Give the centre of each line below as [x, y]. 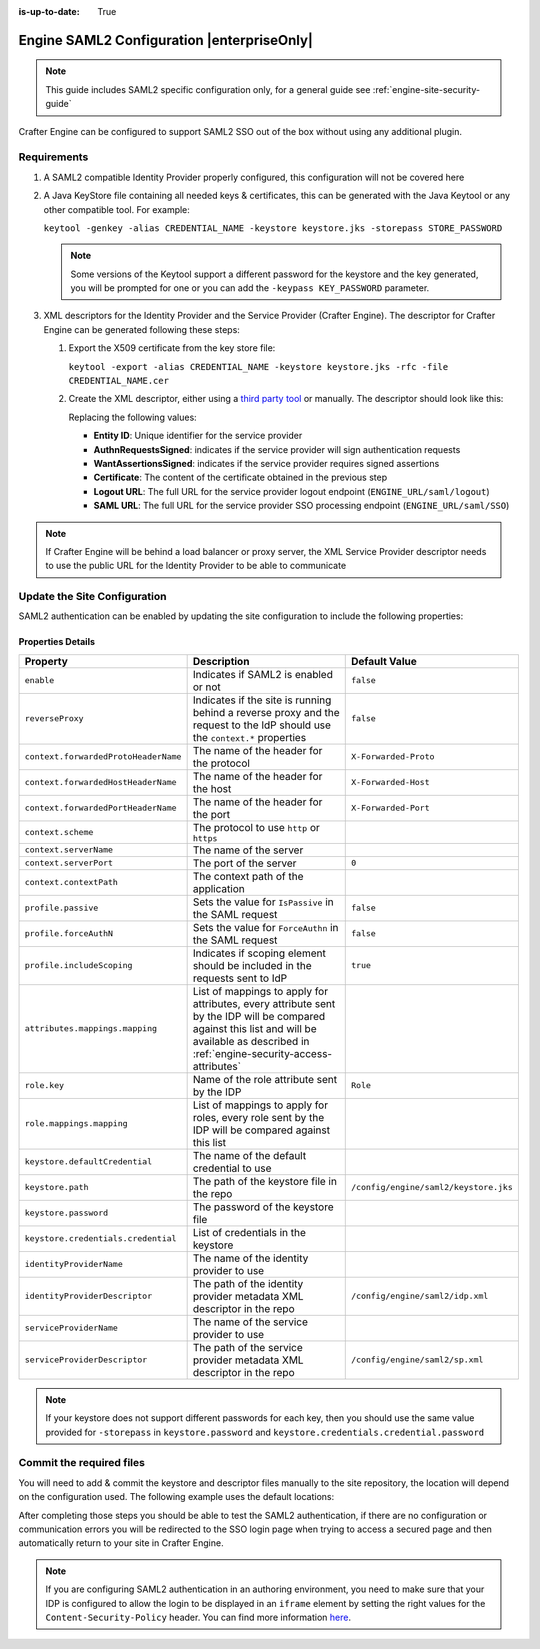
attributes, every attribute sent [264, 1003]
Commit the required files [81, 1463]
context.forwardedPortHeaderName [100, 808]
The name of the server [248, 850]
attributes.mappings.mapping [91, 1028]
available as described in [251, 1041]
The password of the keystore [263, 1207]
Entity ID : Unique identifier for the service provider [198, 436]
